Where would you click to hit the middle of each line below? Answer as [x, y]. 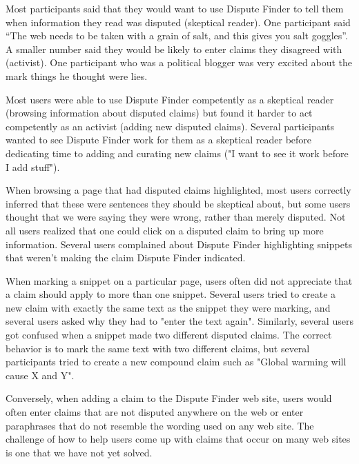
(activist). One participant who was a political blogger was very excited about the [179, 62]
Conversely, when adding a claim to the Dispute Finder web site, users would [169, 398]
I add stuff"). [33, 167]
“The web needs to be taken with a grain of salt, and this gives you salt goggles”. [177, 36]
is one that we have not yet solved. [79, 452]
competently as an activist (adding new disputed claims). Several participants [170, 126]
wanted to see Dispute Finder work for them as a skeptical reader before [159, 140]
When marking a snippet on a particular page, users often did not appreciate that [179, 280]
